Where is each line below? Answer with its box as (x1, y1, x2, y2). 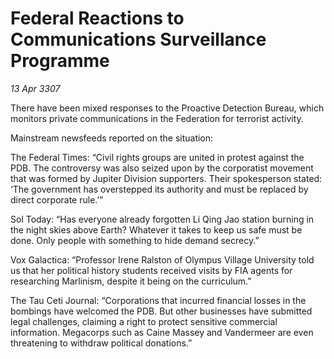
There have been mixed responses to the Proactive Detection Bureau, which (10, 102, 325, 114)
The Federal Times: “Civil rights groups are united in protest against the (10, 151, 305, 163)
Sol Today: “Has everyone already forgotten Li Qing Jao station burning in (10, 213, 315, 225)
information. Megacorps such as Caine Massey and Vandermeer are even (10, 326, 314, 338)
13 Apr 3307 (10, 82, 61, 94)
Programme (10, 50, 110, 72)
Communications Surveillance (10, 28, 267, 51)
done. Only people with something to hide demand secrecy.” (10, 234, 260, 246)
